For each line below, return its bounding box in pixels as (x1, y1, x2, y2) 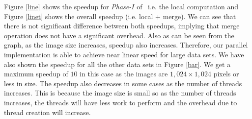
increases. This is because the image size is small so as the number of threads (4, 88, 236, 98)
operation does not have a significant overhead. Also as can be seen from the (4, 30, 234, 40)
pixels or (213, 69, 239, 79)
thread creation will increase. (4, 107, 91, 117)
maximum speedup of (4, 69, 68, 79)
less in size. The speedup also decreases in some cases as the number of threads (4, 78, 242, 88)
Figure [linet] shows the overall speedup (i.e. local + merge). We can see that (4, 11, 236, 21)
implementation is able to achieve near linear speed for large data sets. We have (4, 49, 244, 59)
